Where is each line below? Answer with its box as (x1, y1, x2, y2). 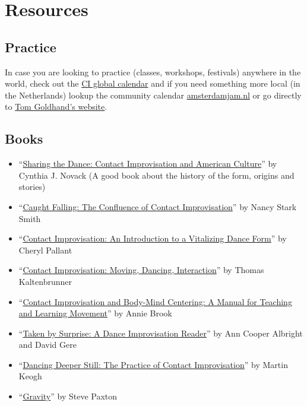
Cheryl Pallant (18, 243, 72, 256)
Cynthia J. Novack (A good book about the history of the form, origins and (18, 169, 295, 181)
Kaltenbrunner (18, 275, 72, 287)
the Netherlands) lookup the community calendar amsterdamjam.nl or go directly (5, 88, 302, 101)
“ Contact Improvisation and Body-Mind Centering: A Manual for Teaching (18, 295, 292, 307)
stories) (18, 180, 46, 193)
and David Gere (18, 338, 77, 351)
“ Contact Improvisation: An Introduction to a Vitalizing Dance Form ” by (18, 232, 287, 245)
